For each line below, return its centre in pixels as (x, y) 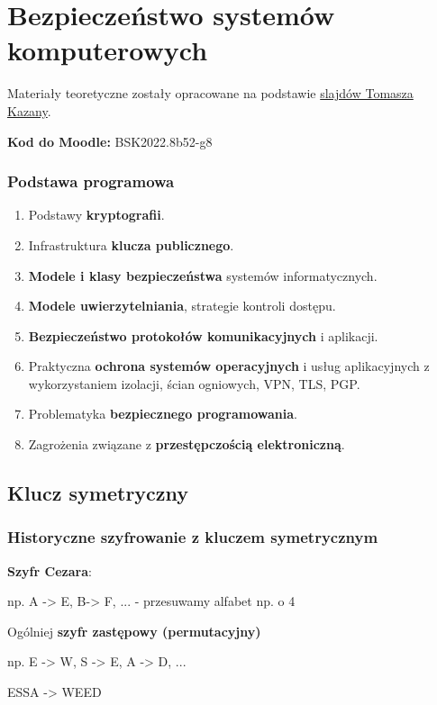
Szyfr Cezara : (50, 570)
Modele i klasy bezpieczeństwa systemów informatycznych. (203, 275)
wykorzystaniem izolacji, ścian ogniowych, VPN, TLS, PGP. (194, 383)
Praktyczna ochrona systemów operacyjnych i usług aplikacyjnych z (229, 366)
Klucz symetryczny (98, 493)
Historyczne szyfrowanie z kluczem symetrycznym (193, 537)
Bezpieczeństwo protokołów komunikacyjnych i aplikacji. (203, 335)
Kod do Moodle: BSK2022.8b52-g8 (110, 141)
